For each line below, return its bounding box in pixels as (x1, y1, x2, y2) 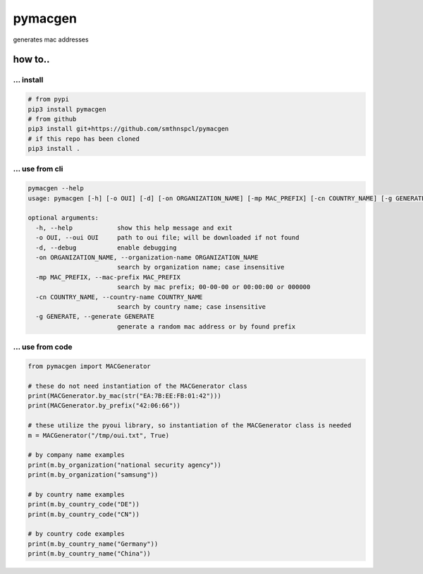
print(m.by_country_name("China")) (27, 550, 151, 558)
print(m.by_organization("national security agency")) (27, 460, 221, 469)
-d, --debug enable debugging (35, 243, 177, 252)
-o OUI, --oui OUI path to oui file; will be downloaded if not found (35, 233, 300, 242)
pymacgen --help (27, 184, 85, 193)
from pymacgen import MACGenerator (27, 362, 151, 370)
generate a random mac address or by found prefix (116, 322, 296, 331)
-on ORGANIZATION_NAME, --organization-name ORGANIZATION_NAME (35, 253, 259, 261)
